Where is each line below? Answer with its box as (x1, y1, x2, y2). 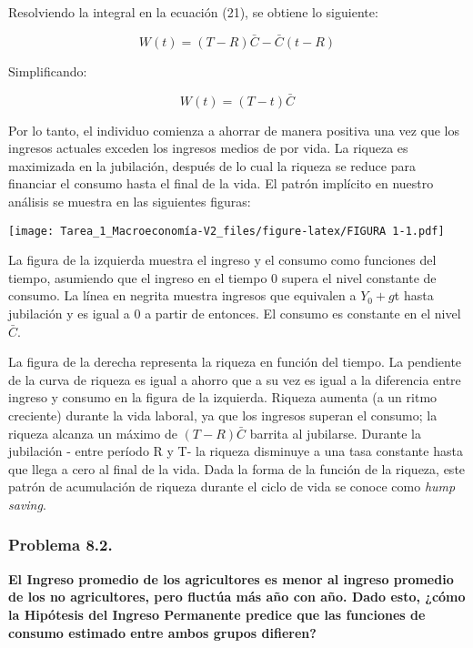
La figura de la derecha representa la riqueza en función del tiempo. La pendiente (8, 352, 462, 371)
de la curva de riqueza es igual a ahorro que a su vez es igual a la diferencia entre (8, 370, 461, 389)
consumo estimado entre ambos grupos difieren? (8, 623, 317, 642)
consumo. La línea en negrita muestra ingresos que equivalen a (8, 286, 357, 305)
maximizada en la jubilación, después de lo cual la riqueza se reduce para (8, 156, 416, 175)
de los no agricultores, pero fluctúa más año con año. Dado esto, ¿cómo (8, 587, 466, 606)
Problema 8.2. (8, 533, 113, 556)
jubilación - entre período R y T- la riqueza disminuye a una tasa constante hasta (8, 441, 463, 461)
